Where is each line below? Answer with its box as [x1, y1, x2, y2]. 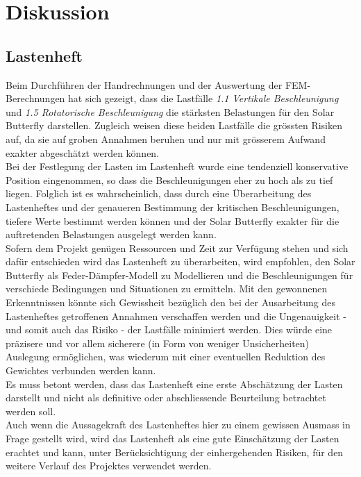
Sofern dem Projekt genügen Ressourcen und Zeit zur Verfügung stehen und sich [6, 240, 349, 255]
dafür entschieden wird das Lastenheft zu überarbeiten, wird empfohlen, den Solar [6, 254, 355, 269]
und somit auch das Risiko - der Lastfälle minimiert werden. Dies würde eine [6, 322, 333, 337]
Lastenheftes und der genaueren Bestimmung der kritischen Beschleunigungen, [6, 199, 339, 214]
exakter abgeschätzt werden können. [6, 145, 160, 160]
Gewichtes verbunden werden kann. [6, 363, 156, 378]
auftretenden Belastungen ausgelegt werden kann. [6, 227, 217, 242]
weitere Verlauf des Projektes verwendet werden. [6, 458, 212, 473]
